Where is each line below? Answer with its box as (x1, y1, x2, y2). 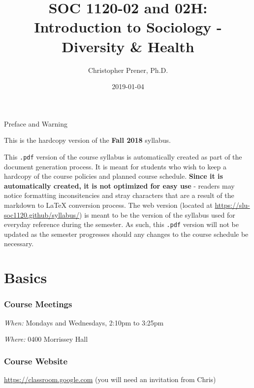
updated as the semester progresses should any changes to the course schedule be (4, 228, 249, 239)
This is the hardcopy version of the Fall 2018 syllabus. (4, 135, 171, 145)
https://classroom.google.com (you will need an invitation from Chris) (4, 374, 216, 384)
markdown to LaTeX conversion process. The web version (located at (4, 199, 213, 210)
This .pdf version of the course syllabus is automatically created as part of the (4, 151, 242, 162)
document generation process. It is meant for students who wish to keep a (4, 161, 227, 171)
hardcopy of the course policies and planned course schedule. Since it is (4, 171, 223, 181)
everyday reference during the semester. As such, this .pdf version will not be (4, 219, 239, 229)
